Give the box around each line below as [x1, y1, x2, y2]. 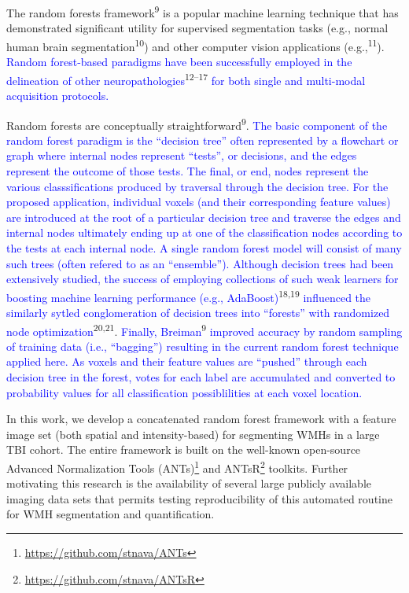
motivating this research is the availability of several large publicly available [6, 475, 372, 492]
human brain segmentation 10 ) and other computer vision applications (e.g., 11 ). [6, 35, 385, 54]
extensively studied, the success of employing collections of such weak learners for [6, 271, 399, 287]
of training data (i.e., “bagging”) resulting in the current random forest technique [6, 337, 399, 354]
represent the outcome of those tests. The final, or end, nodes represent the [6, 162, 369, 179]
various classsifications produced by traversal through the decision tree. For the [6, 178, 389, 194]
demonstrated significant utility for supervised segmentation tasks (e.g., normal [6, 20, 389, 36]
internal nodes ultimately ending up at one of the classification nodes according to [6, 224, 403, 241]
